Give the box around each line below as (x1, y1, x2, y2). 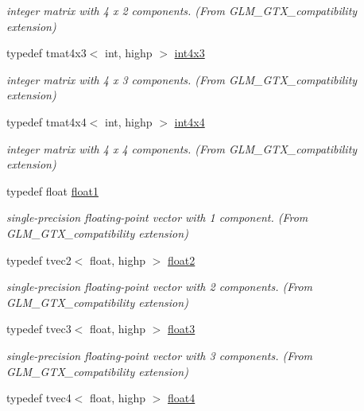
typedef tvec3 (6, 320, 72, 337)
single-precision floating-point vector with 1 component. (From (6, 209, 308, 226)
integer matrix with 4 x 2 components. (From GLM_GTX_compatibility (6, 2, 358, 18)
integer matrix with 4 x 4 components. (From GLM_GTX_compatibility (6, 140, 358, 157)
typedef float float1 (6, 182, 99, 199)
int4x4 (174, 113, 205, 130)
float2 (168, 251, 196, 268)
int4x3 (174, 45, 205, 61)
